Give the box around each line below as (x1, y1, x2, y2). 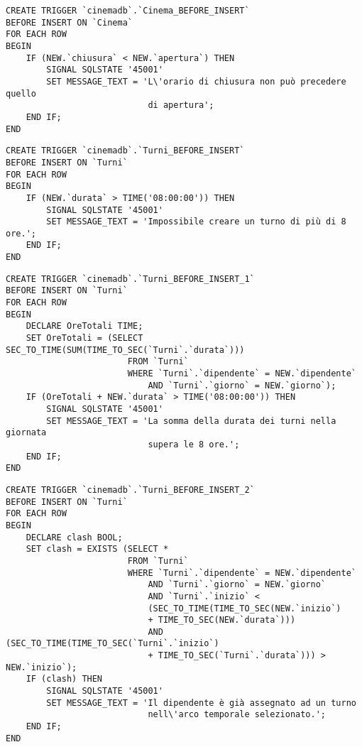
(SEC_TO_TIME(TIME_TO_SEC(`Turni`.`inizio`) (6, 638, 219, 649)
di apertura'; (148, 100, 214, 111)
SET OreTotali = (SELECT (26, 333, 143, 344)
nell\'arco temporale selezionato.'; (148, 709, 327, 720)
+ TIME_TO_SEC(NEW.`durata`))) (148, 615, 296, 626)
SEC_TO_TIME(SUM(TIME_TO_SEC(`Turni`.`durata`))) (6, 344, 245, 355)
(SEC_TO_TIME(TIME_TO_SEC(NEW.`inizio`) (148, 603, 341, 614)
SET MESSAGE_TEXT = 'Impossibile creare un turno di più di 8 (46, 217, 346, 227)
